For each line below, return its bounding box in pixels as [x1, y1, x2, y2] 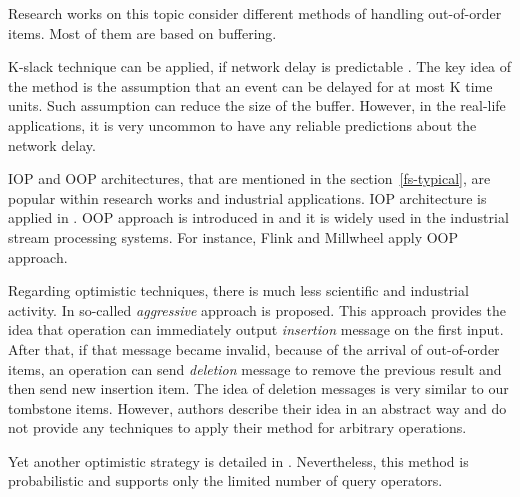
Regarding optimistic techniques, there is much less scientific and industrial [8, 280, 469, 301]
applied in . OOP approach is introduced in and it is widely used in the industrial [8, 207, 509, 228]
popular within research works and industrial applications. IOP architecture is [8, 187, 487, 208]
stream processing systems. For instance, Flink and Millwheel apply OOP [8, 226, 459, 247]
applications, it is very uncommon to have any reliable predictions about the [8, 114, 477, 135]
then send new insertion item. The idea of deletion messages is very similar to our [8, 378, 509, 399]
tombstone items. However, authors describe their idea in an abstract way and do [8, 397, 507, 418]
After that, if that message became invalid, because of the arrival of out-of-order [8, 338, 500, 359]
